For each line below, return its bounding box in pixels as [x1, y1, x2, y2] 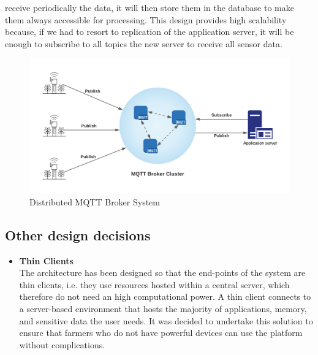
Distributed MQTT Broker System [29, 195, 160, 208]
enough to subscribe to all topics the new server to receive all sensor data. [5, 37, 282, 50]
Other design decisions [5, 225, 151, 244]
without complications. [19, 338, 105, 351]
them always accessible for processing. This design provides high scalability [5, 13, 287, 26]
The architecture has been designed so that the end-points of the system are [19, 266, 306, 279]
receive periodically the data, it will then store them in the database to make [5, 1, 294, 13]
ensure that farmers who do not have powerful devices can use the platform [19, 326, 303, 339]
